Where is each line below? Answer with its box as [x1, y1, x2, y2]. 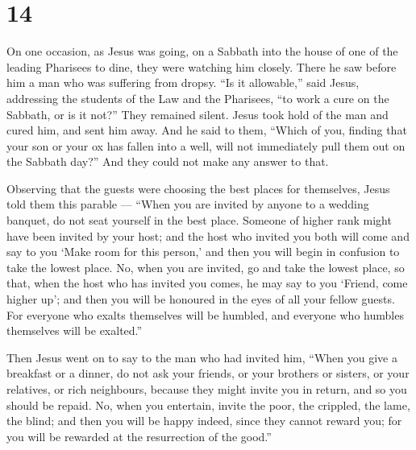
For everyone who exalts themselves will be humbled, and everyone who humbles [6, 306, 404, 323]
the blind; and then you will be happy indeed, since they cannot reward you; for [6, 412, 402, 429]
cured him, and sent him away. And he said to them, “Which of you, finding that [6, 122, 407, 138]
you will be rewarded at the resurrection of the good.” [6, 427, 272, 444]
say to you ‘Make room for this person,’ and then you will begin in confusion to [6, 243, 400, 260]
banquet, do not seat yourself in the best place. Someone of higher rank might [6, 212, 392, 229]
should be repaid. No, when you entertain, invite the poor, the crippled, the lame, [6, 396, 410, 413]
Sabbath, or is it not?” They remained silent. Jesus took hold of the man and [6, 105, 389, 122]
